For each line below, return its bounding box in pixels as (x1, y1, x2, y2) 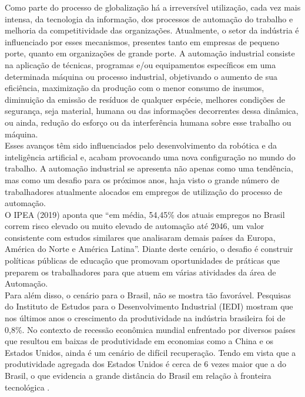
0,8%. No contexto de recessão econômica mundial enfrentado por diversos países (5, 323, 296, 335)
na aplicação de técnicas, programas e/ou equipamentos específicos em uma (5, 58, 276, 70)
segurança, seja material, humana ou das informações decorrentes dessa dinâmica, (5, 105, 299, 117)
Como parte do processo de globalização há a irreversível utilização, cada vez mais (5, 1, 301, 13)
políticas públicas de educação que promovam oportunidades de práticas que (5, 254, 280, 267)
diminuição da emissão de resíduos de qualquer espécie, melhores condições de (5, 93, 285, 105)
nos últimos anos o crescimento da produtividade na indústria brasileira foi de (5, 312, 286, 324)
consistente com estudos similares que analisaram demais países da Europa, (5, 231, 276, 243)
